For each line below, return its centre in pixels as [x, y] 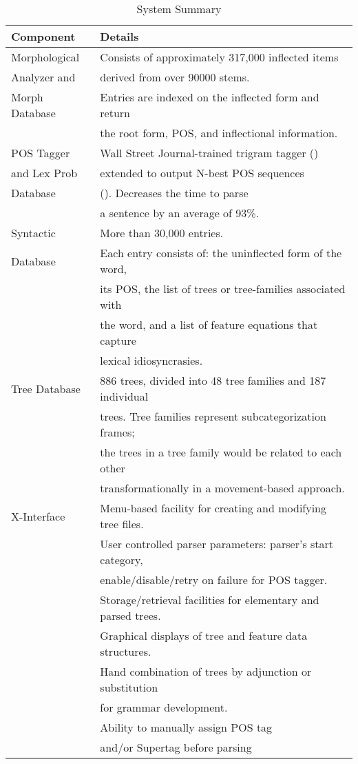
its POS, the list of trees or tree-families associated [223, 289]
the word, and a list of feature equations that [209, 324]
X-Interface [38, 516]
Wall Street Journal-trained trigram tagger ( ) [209, 153]
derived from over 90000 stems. [175, 77]
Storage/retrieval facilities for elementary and [210, 600]
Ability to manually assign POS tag [186, 727]
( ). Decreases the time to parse [174, 193]
